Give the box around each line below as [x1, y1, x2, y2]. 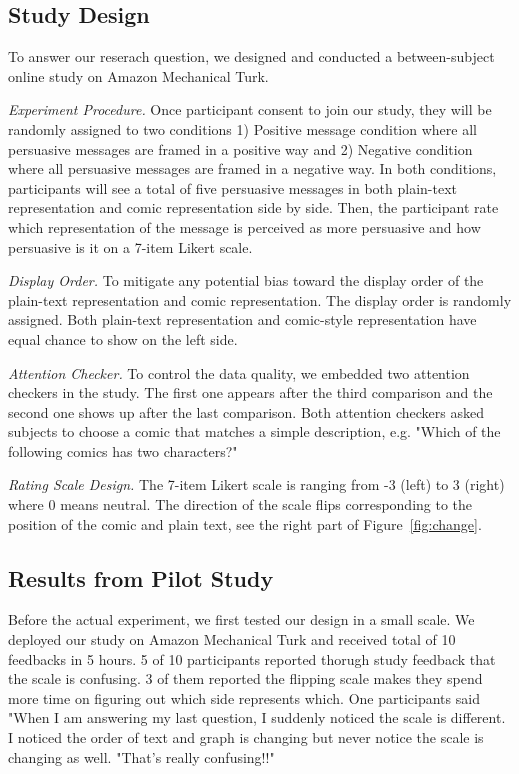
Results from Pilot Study [8, 562, 274, 593]
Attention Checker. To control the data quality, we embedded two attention [8, 362, 470, 383]
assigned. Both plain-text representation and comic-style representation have [8, 309, 477, 330]
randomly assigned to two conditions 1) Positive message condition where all [8, 118, 477, 139]
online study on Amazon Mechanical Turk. [8, 65, 269, 86]
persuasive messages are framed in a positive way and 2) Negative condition [8, 138, 473, 159]
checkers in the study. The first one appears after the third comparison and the [8, 382, 493, 403]
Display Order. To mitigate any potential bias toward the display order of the [8, 270, 484, 291]
